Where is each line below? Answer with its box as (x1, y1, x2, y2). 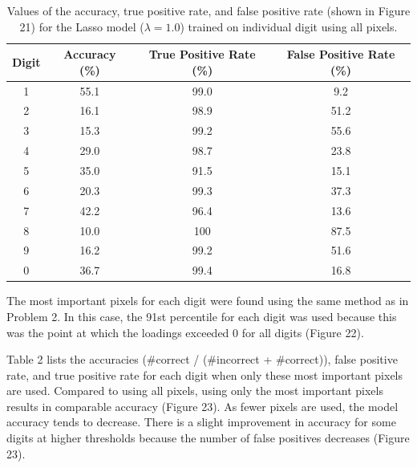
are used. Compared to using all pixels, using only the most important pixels (6, 382, 383, 399)
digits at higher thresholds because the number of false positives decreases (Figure (6, 429, 410, 446)
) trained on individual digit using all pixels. (180, 18, 398, 35)
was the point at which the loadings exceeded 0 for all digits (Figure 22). (6, 324, 364, 340)
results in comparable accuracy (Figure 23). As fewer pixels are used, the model (6, 397, 399, 414)
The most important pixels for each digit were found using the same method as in (6, 292, 409, 309)
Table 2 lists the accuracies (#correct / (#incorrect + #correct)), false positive (6, 351, 398, 368)
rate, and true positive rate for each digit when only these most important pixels (6, 366, 403, 383)
